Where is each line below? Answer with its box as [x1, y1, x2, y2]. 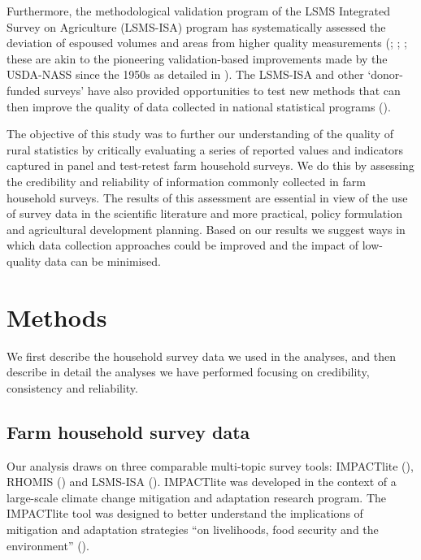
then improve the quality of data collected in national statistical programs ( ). [7, 98, 391, 115]
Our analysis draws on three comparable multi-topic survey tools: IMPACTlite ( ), [7, 457, 414, 474]
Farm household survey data [7, 419, 250, 444]
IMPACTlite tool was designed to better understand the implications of [7, 505, 363, 522]
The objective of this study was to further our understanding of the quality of [7, 125, 394, 142]
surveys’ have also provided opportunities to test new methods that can [44, 81, 401, 98]
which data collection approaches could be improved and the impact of [7, 237, 358, 254]
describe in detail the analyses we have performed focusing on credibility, [7, 363, 370, 380]
